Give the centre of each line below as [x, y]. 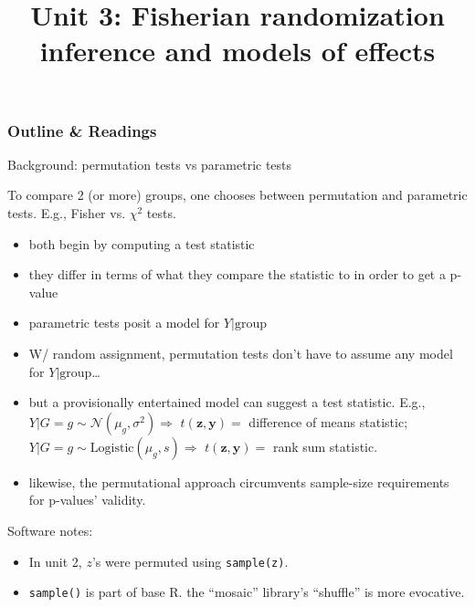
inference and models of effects [237, 51]
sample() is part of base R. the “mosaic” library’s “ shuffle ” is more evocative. [247, 592]
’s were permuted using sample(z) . [190, 561]
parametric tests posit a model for [124, 323]
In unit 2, [55, 561]
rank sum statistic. [325, 446]
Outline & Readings [82, 130]
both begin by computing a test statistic [142, 243]
